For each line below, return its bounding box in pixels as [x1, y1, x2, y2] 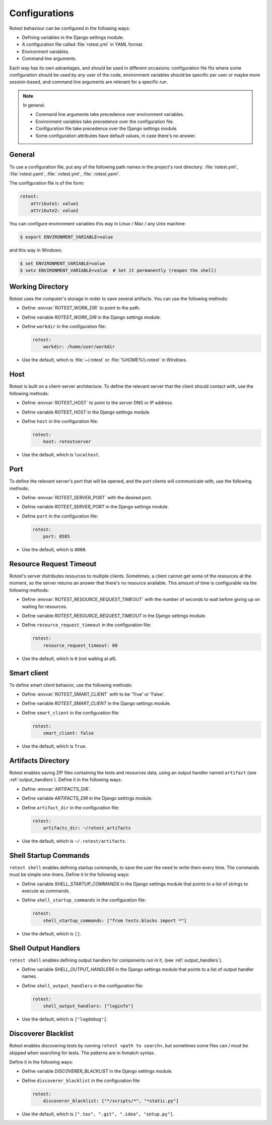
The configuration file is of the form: [9, 180, 85, 186]
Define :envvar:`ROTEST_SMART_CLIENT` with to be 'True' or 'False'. [22, 691, 165, 697]
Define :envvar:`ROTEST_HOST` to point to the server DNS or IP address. [22, 400, 173, 406]
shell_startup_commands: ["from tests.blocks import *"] [43, 918, 187, 923]
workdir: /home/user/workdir [43, 344, 115, 350]
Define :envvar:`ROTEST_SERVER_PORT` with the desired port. [22, 494, 152, 500]
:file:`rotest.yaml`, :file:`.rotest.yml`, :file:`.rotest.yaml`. [9, 170, 121, 176]
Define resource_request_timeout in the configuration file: [22, 622, 151, 628]
